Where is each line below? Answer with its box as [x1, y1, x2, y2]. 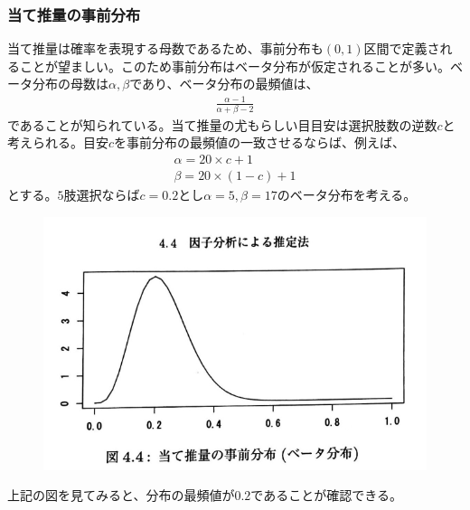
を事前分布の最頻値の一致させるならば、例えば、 [114, 133, 406, 152]
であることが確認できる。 [250, 486, 402, 505]
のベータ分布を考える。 [277, 185, 417, 204]
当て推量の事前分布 [7, 3, 141, 25]
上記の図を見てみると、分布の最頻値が [7, 486, 235, 505]
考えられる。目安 [7, 133, 108, 152]
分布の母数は [32, 74, 108, 93]
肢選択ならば [63, 185, 140, 204]
